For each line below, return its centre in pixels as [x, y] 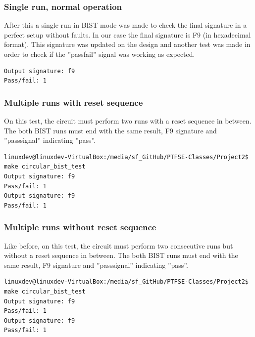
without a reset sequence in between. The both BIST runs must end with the [121, 255]
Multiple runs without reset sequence [80, 227]
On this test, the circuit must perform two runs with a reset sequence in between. [128, 121]
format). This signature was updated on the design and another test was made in [127, 44]
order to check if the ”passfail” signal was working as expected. [100, 54]
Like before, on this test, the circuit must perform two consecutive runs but [119, 245]
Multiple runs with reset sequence [74, 102]
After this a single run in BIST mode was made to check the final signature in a [126, 25]
